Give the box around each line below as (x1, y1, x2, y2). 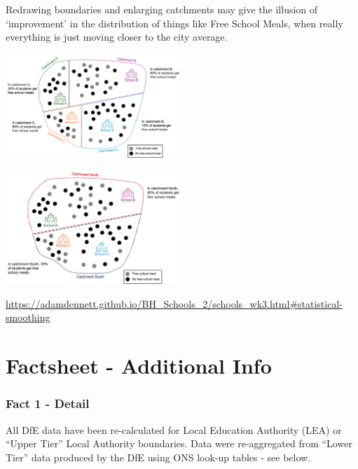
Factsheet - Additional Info (6, 351, 272, 380)
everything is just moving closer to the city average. (6, 29, 228, 44)
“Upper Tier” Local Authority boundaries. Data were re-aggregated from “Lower (6, 436, 352, 451)
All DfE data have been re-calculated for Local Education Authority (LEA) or (6, 422, 342, 437)
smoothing (6, 310, 50, 325)
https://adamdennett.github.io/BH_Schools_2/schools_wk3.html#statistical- (6, 296, 343, 311)
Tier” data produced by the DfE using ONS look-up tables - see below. (6, 449, 311, 464)
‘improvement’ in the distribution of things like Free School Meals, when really (6, 15, 343, 30)
